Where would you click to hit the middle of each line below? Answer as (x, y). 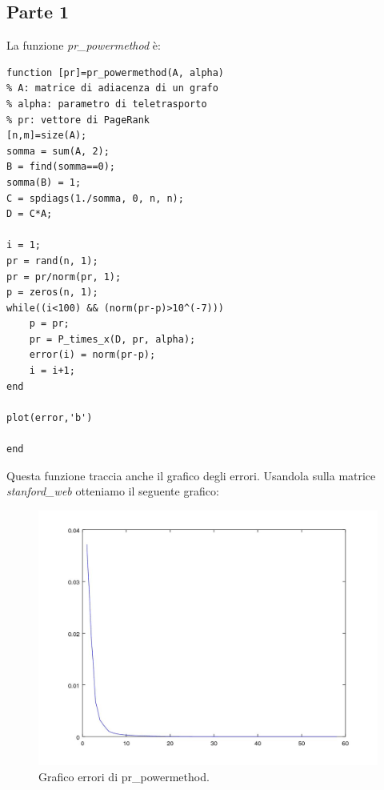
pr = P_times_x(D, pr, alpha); (112, 339)
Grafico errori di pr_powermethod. (124, 776)
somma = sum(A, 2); (58, 151)
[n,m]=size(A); (47, 136)
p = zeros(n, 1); (52, 293)
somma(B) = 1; (44, 182)
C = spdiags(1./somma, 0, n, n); (95, 198)
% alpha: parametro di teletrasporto (107, 104)
